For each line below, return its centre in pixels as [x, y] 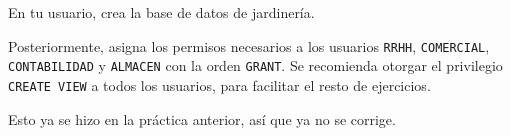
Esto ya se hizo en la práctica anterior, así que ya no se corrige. [202, 118]
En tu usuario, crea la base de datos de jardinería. [161, 12]
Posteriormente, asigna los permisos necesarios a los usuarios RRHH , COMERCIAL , [249, 45]
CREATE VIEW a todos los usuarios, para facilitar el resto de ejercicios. [219, 84]
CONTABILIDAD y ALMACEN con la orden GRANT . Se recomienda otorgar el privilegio [255, 65]
